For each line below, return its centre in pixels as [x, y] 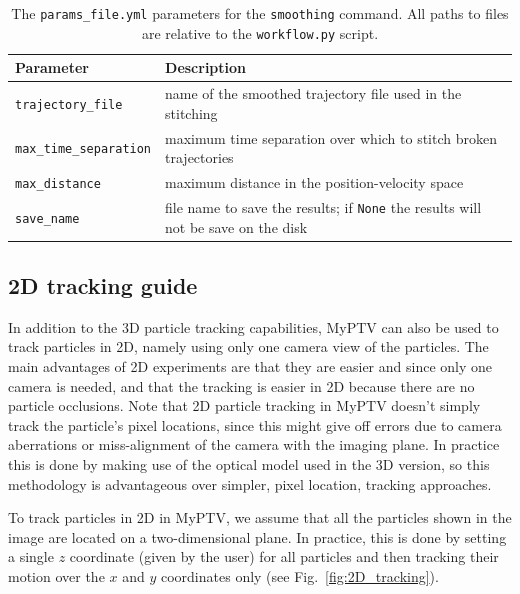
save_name [47, 218]
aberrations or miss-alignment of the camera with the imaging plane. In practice [254, 444]
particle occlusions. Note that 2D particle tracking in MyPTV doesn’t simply [244, 405]
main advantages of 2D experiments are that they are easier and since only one [250, 366]
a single [31, 556]
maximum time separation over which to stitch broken [331, 137]
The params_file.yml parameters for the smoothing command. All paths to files [260, 13]
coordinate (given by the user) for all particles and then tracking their [284, 556]
